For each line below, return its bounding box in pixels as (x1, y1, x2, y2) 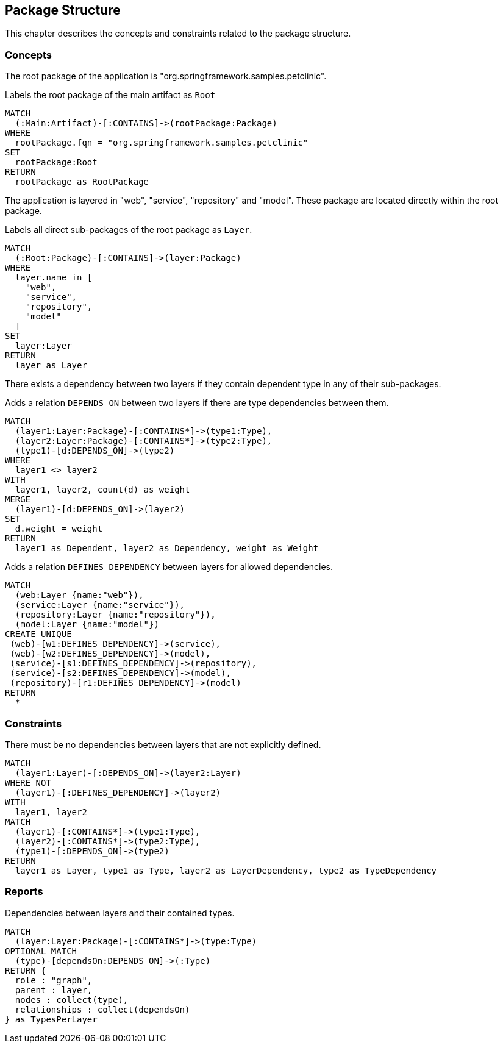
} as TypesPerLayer (5, 1014, 98, 1024)
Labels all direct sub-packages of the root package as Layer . (5, 224, 252, 235)
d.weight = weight (15, 524, 103, 534)
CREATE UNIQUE (5, 629, 72, 640)
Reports (5, 885, 43, 898)
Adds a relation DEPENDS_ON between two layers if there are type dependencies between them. (5, 397, 389, 408)
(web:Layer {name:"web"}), (15, 590, 144, 601)
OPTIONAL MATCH (5, 946, 77, 956)
